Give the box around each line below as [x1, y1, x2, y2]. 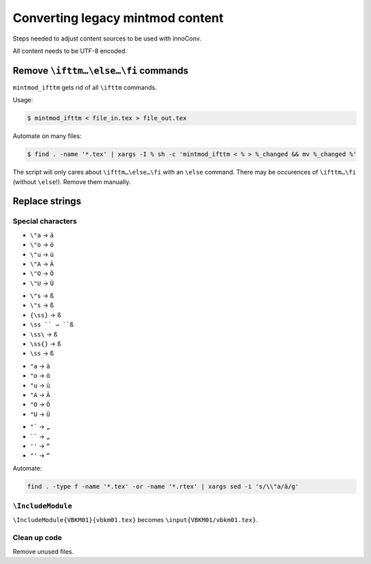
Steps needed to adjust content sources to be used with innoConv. [12, 34, 202, 43]
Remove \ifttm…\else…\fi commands [12, 65, 189, 76]
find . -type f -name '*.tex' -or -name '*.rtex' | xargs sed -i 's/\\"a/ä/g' [27, 482, 299, 490]
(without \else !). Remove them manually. [12, 177, 131, 185]
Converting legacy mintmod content [12, 10, 224, 25]
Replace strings [12, 196, 82, 207]
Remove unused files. [12, 547, 74, 556]
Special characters [12, 216, 77, 226]
